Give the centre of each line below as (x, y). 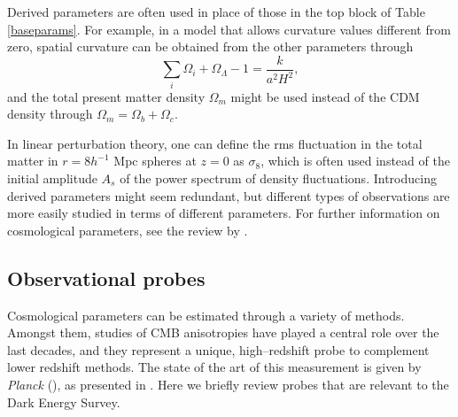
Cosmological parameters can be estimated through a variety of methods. (206, 315)
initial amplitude (52, 178)
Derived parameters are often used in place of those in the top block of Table (216, 12)
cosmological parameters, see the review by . (128, 230)
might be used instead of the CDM (325, 96)
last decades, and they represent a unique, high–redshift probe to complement (218, 349)
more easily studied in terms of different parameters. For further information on (224, 213)
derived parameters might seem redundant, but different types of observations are (229, 195)
